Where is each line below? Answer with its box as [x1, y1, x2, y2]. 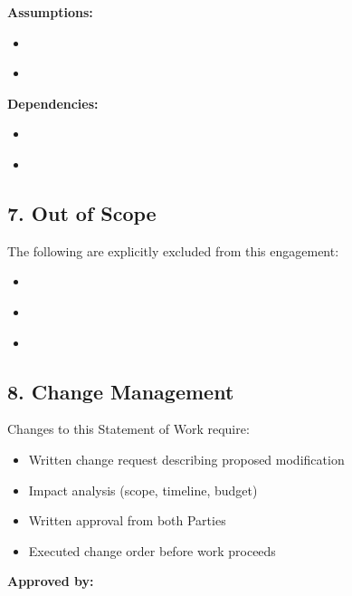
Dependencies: [7, 93, 99, 112]
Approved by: [7, 572, 94, 591]
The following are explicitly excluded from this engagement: [7, 241, 339, 260]
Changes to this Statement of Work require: [7, 419, 250, 438]
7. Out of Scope [7, 198, 157, 226]
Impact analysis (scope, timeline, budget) [28, 480, 258, 499]
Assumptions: [7, 3, 93, 21]
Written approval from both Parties [28, 511, 226, 530]
